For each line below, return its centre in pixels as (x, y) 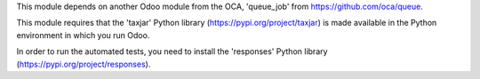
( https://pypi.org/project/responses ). (84, 64)
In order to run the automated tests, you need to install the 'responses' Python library (172, 51)
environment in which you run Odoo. (83, 35)
